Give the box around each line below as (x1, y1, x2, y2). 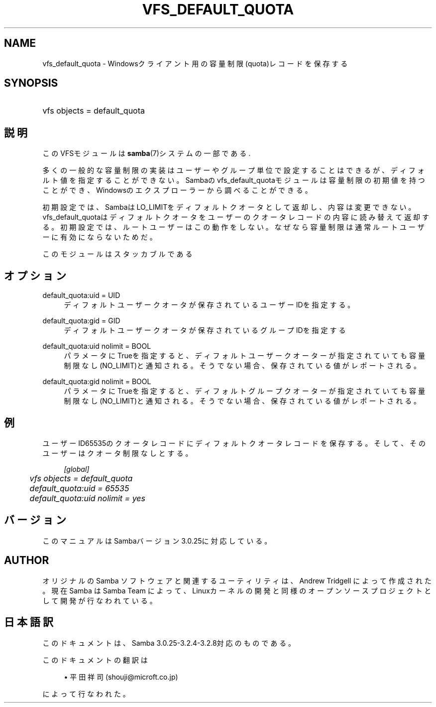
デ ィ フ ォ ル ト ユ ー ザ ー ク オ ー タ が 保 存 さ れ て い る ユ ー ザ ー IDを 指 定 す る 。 (64, 300, 355, 309)
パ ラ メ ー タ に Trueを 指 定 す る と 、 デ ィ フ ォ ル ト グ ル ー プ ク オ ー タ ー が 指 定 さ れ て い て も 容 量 (64, 387, 425, 396)
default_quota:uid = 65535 (29, 483, 129, 493)
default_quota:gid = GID (42, 316, 120, 325)
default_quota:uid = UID (42, 291, 120, 300)
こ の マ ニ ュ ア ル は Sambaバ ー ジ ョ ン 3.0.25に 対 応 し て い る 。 (42, 536, 272, 545)
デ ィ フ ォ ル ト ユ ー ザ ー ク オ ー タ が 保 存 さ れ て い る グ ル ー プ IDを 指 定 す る (64, 326, 346, 335)
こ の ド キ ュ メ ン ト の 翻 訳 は (42, 655, 148, 664)
